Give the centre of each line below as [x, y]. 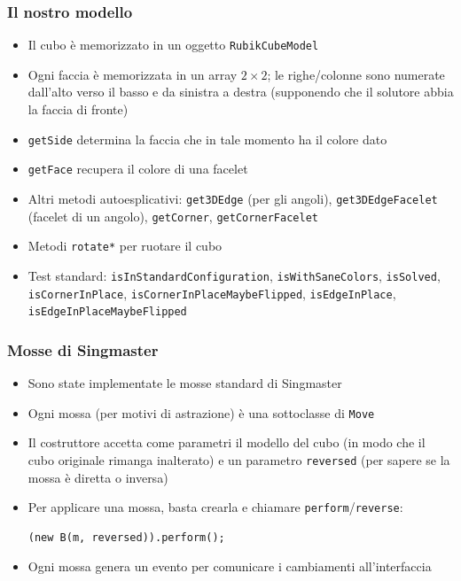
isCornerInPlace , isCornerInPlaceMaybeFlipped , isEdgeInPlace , [212, 293]
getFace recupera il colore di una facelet [138, 169]
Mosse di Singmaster [83, 349]
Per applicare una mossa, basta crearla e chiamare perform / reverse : [215, 507]
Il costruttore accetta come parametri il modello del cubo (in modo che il [227, 442]
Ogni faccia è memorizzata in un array [133, 74]
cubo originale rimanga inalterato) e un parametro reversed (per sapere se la [239, 459]
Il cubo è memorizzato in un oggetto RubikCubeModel [173, 45]
